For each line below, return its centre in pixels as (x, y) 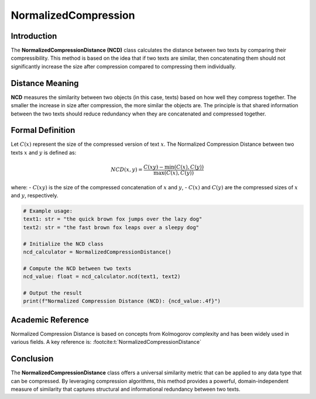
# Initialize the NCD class (63, 244)
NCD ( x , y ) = (126, 170)
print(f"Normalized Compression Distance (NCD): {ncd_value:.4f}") (122, 301)
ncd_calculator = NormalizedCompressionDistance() (97, 252)
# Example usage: (48, 211)
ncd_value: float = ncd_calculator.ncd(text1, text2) (102, 277)
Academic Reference (50, 320)
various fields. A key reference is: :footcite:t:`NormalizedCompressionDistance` (106, 342)
